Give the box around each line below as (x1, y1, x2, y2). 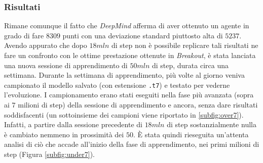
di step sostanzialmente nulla (167, 119, 256, 130)
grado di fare (4, 30, 44, 40)
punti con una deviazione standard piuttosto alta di (62, 30, 223, 40)
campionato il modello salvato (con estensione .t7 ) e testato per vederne (4, 79, 230, 90)
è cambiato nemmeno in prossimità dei (4, 129, 124, 139)
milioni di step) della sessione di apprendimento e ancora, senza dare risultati (18, 99, 258, 110)
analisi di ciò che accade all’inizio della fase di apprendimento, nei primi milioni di (4, 139, 259, 149)
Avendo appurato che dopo (4, 40, 87, 50)
